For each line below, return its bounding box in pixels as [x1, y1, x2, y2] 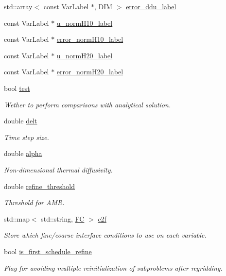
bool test [4, 83, 30, 93]
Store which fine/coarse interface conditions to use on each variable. [4, 230, 207, 240]
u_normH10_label [56, 17, 113, 28]
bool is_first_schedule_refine [4, 246, 92, 256]
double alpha [4, 148, 42, 158]
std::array [4, 1, 33, 11]
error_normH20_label [56, 67, 123, 77]
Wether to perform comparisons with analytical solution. [4, 99, 171, 109]
